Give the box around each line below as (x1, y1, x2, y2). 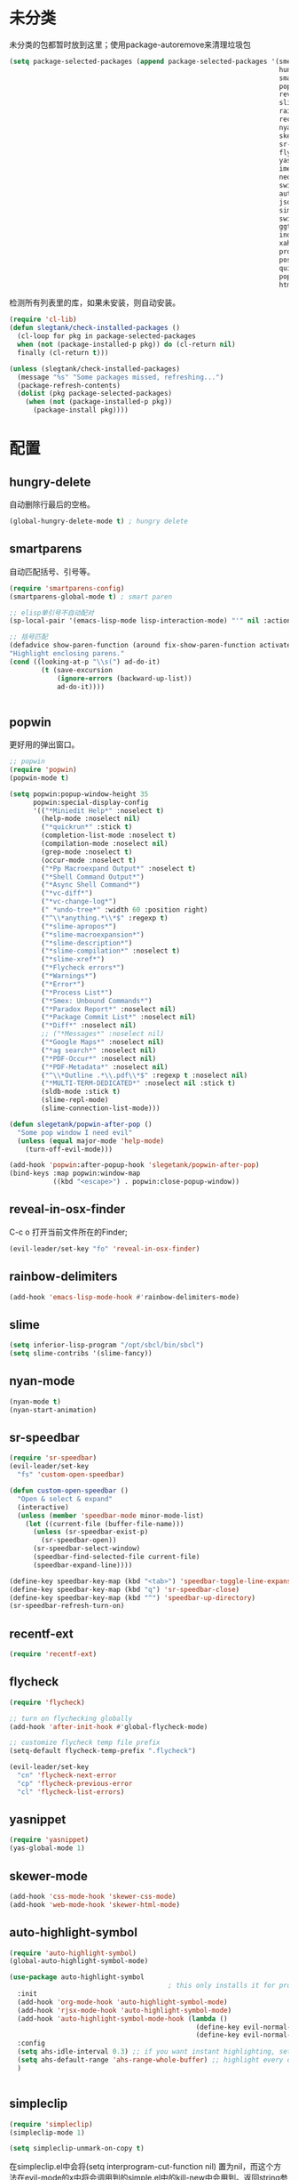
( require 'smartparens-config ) (9, 583, 125, 592)
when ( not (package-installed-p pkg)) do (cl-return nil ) (17, 340, 237, 350)
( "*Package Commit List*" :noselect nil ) (41, 1013, 197, 1022)
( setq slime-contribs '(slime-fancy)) (9, 1349, 153, 1358)
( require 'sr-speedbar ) (9, 1453, 98, 1463)
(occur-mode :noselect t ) (41, 856, 137, 865)
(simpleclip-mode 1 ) (9, 2128, 86, 2137)
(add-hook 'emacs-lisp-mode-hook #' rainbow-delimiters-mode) (9, 1292, 240, 1301)
